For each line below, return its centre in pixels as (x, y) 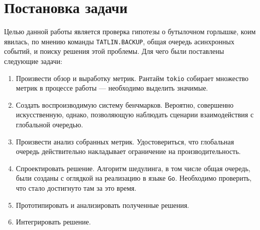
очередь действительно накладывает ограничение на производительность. (128, 151)
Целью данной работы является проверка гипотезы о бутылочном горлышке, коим (130, 31)
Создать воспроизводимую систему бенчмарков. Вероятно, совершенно (125, 104)
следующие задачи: (33, 61)
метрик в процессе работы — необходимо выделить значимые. (112, 88)
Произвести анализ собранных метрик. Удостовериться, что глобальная (125, 141)
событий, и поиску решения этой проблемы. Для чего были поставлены (114, 51)
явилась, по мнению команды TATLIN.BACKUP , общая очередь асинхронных (119, 41)
